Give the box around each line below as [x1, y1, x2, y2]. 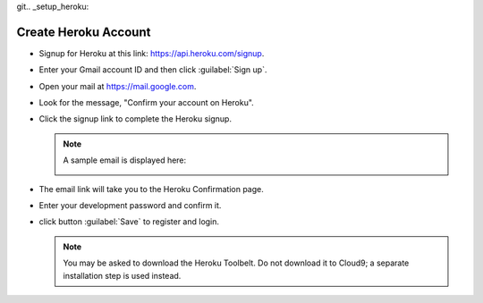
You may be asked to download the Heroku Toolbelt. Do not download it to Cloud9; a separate [63, 257, 410, 268]
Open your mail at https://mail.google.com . [38, 80, 197, 91]
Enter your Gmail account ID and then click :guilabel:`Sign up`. [38, 64, 267, 75]
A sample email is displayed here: [63, 155, 187, 165]
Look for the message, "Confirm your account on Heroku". [38, 97, 254, 108]
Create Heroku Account [16, 24, 151, 39]
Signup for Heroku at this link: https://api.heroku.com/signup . [38, 47, 265, 58]
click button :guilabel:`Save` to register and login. [38, 216, 219, 227]
